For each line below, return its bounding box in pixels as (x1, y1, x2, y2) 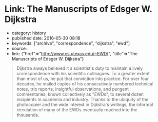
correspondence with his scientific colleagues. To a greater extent (16, 70, 150, 76)
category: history (11, 30, 46, 36)
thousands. (16, 112, 39, 118)
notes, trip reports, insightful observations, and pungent (16, 86, 129, 92)
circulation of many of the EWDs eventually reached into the (16, 106, 138, 113)
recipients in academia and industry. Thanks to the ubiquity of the (16, 96, 149, 102)
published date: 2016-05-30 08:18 (11, 35, 81, 41)
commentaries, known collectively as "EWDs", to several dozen (16, 91, 144, 97)
